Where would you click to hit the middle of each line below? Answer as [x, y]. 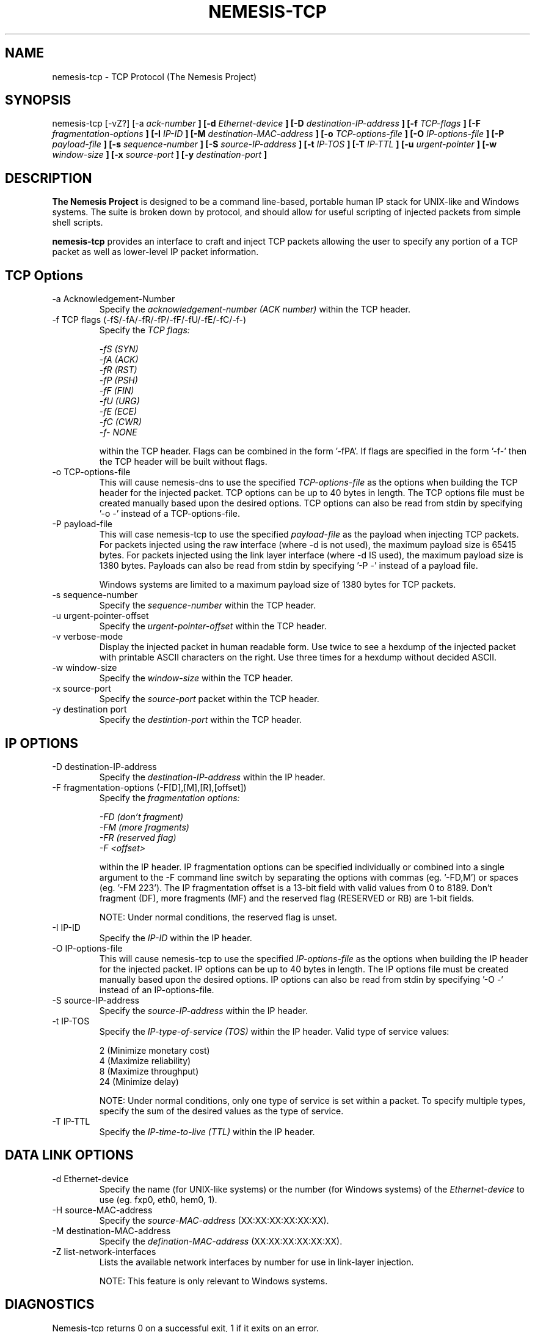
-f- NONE [118, 432]
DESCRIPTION [49, 178]
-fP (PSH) [118, 380]
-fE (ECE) [118, 412]
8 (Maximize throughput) [149, 1071]
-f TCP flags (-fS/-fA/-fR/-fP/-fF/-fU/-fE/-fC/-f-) [149, 320]
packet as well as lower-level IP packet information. [155, 252]
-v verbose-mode [88, 637]
